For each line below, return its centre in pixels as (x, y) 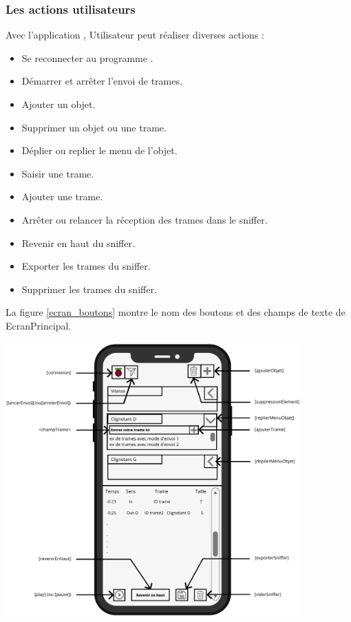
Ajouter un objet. (58, 104)
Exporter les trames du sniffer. (86, 266)
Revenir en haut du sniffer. (78, 243)
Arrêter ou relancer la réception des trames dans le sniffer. (145, 219)
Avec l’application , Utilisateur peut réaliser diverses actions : (135, 35)
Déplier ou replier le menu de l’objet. (99, 150)
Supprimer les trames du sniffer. (89, 289)
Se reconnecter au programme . (87, 57)
